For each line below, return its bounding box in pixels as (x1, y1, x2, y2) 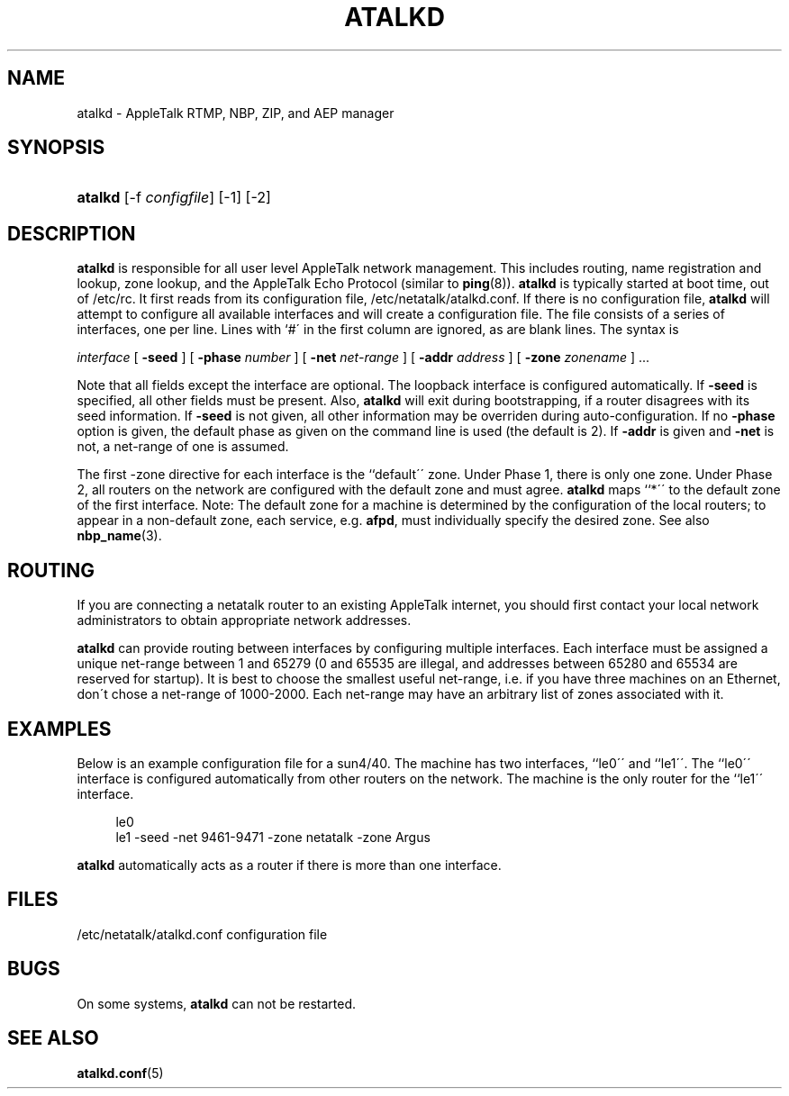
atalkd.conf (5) (77, 1064, 164, 1081)
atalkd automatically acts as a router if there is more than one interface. (77, 856, 502, 873)
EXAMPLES (7, 717, 112, 740)
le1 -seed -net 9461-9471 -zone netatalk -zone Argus (115, 829, 431, 845)
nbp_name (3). (77, 528, 162, 544)
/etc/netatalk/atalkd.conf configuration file (77, 926, 328, 942)
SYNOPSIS (7, 136, 105, 159)
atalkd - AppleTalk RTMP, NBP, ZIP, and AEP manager (77, 104, 394, 121)
